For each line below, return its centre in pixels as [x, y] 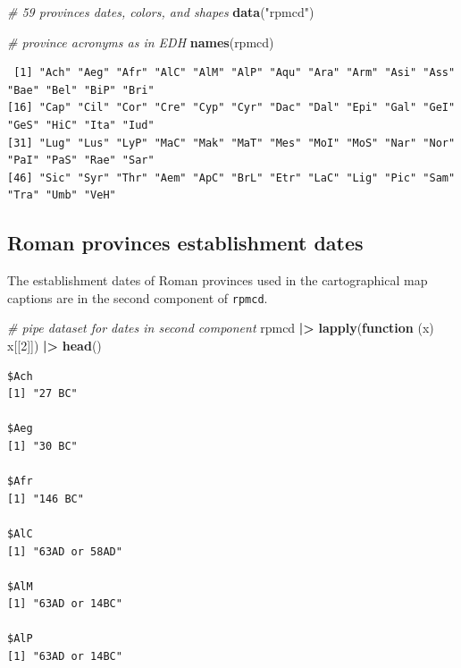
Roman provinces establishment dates [185, 243]
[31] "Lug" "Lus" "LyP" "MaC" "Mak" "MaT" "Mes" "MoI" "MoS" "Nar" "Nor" [231, 143]
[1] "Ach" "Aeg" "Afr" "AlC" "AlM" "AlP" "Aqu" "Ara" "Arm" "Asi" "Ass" [235, 73]
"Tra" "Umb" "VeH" [62, 195]
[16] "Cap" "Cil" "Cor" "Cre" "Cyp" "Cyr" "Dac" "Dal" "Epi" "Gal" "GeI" [231, 108]
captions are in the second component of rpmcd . [138, 297]
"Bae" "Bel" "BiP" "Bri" [81, 90]
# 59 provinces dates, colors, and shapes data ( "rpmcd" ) [161, 12]
